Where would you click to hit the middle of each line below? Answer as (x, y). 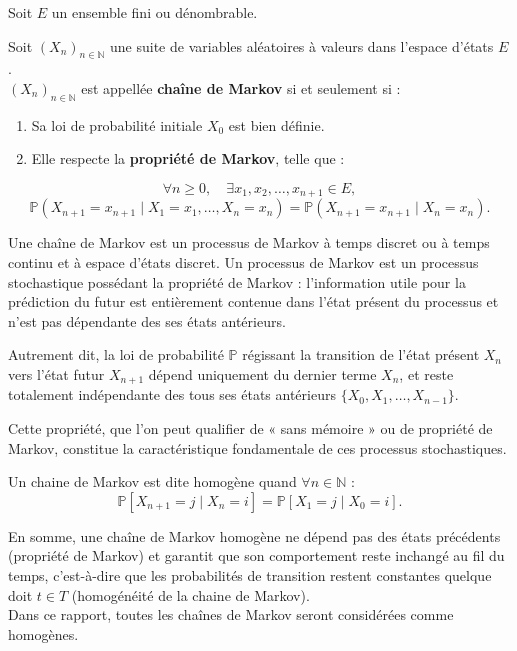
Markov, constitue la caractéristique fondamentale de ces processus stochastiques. (257, 447)
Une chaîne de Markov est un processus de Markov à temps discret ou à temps (249, 242)
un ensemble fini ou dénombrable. (154, 12)
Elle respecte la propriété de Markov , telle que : (188, 158)
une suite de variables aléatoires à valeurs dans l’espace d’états (302, 45)
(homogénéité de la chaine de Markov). (190, 594)
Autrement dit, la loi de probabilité (116, 354)
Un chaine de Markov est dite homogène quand (152, 481)
